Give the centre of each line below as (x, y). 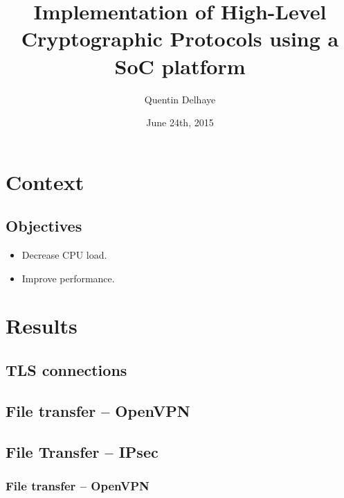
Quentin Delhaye (180, 99)
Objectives (44, 226)
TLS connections (66, 370)
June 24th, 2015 (180, 122)
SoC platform (180, 66)
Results (42, 326)
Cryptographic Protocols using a (180, 38)
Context (45, 181)
